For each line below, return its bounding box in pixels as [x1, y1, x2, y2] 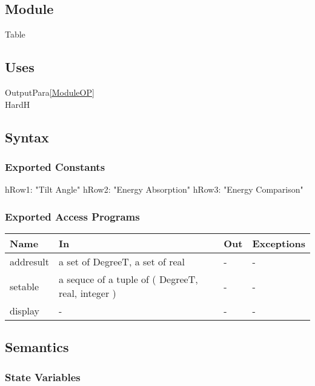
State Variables [5, 369, 81, 384]
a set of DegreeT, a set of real [59, 255, 185, 268]
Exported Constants [5, 159, 105, 174]
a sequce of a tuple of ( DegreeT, [59, 272, 198, 286]
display [10, 304, 39, 318]
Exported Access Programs [5, 208, 140, 224]
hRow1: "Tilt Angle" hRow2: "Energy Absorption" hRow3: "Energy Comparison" [5, 183, 303, 196]
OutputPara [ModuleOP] [5, 86, 94, 98]
